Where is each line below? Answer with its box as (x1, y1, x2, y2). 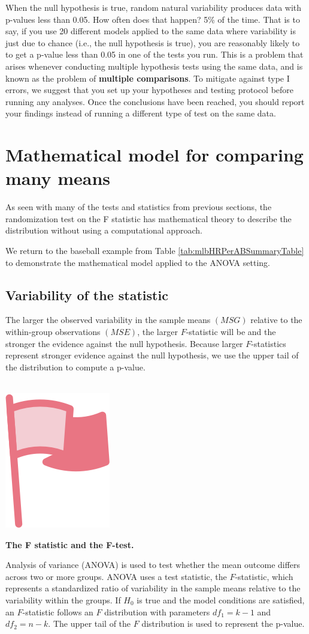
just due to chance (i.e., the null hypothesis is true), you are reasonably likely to (5, 36, 300, 49)
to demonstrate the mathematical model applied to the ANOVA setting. (5, 256, 270, 268)
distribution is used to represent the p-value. (141, 617, 305, 630)
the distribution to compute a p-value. (5, 360, 146, 373)
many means (5, 166, 111, 190)
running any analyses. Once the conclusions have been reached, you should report (5, 95, 305, 107)
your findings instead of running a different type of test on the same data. (5, 107, 276, 119)
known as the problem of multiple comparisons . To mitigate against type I (5, 71, 290, 84)
